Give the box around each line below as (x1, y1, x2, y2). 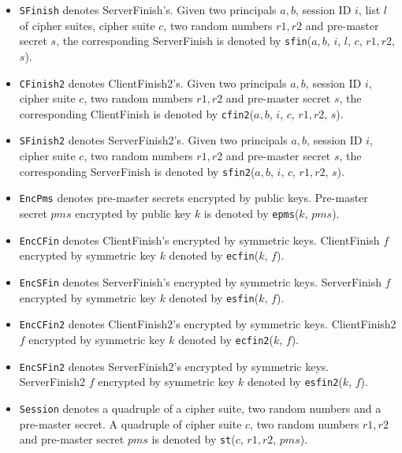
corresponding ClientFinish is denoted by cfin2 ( (19, 105, 255, 122)
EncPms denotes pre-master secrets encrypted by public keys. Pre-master (19, 189, 368, 206)
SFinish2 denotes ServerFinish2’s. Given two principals (19, 132, 288, 148)
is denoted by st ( (151, 431, 236, 447)
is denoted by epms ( (203, 204, 300, 221)
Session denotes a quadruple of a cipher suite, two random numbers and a (19, 399, 382, 416)
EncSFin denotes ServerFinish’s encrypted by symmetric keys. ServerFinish (19, 273, 382, 290)
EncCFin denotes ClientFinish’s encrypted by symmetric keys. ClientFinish (19, 231, 380, 248)
